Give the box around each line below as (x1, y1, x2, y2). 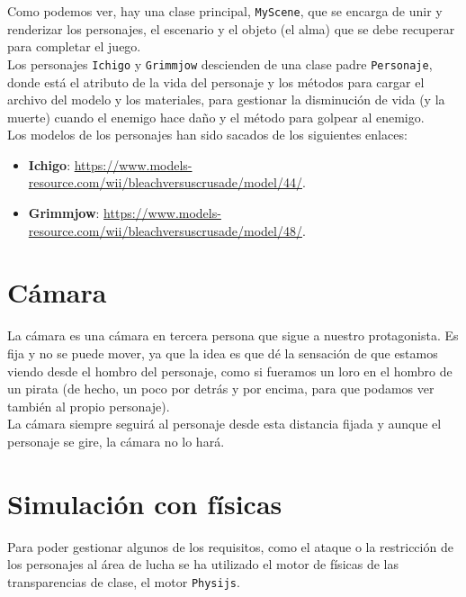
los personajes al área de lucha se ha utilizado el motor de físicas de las (7, 555, 399, 574)
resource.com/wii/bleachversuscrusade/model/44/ (28, 173, 302, 192)
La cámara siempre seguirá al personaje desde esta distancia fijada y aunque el (7, 414, 442, 433)
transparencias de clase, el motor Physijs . (7, 572, 240, 591)
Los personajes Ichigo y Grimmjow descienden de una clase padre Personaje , (7, 54, 433, 73)
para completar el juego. (7, 37, 141, 56)
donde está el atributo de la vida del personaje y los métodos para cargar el (7, 72, 425, 91)
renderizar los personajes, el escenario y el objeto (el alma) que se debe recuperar (7, 19, 455, 38)
